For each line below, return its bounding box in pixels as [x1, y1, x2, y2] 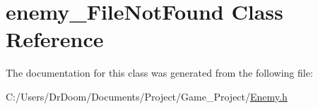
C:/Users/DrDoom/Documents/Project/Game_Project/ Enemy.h [6, 89, 288, 103]
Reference [6, 25, 104, 53]
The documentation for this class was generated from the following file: [6, 65, 313, 80]
